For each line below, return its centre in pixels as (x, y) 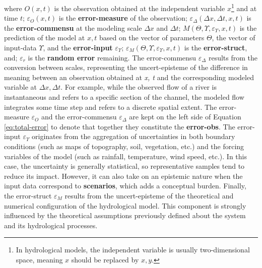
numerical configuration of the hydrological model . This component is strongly (125, 205)
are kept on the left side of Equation (185, 117)
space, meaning (39, 259)
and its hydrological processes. (51, 225)
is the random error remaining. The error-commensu (112, 57)
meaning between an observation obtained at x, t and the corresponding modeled (129, 77)
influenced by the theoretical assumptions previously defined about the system (125, 215)
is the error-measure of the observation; (123, 18)
